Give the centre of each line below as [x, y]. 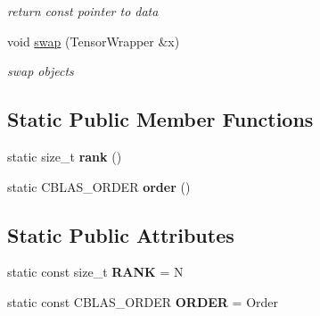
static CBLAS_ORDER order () [99, 186]
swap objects [41, 71]
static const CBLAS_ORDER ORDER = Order [143, 301]
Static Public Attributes [121, 234]
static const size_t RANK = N [95, 272]
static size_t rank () [65, 156]
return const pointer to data [83, 11]
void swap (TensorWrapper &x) [94, 41]
